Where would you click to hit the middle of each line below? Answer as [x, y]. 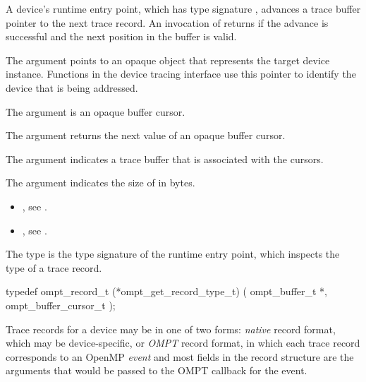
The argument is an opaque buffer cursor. [96, 111]
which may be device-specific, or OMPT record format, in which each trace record [183, 343]
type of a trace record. [54, 267]
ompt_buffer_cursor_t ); [61, 305]
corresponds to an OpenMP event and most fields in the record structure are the [180, 356]
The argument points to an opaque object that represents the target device [168, 60]
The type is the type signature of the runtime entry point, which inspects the [173, 254]
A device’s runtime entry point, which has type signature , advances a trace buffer [183, 8]
